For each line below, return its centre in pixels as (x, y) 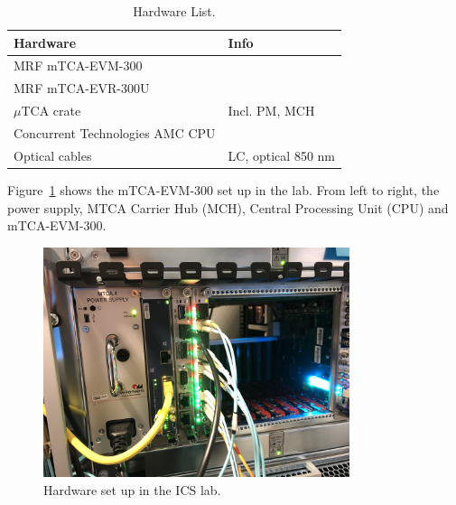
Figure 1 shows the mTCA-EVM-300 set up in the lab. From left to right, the (223, 189)
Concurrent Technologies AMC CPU (115, 132)
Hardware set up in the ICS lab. (132, 489)
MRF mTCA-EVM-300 (78, 65)
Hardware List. (174, 11)
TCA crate (51, 111)
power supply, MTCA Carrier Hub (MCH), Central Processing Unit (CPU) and (228, 207)
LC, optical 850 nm (281, 155)
